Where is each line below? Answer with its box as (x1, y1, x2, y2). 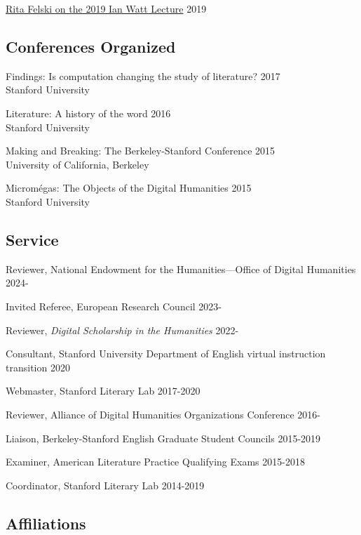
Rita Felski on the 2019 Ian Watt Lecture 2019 (6, 1, 207, 15)
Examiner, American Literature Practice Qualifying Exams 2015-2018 (6, 454, 305, 469)
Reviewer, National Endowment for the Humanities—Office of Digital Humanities (6, 261, 356, 276)
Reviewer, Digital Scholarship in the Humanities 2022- (6, 322, 239, 337)
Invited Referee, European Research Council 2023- (6, 298, 222, 313)
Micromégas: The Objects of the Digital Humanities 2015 (6, 180, 252, 195)
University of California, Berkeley (6, 157, 149, 171)
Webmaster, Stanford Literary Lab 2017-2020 (6, 383, 200, 398)
